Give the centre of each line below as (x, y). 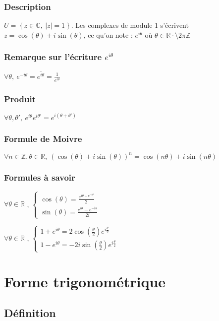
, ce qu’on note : (108, 34)
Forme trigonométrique (85, 281)
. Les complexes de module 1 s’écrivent (130, 25)
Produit (20, 98)
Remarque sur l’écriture (53, 57)
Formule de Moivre (43, 138)
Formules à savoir (40, 177)
